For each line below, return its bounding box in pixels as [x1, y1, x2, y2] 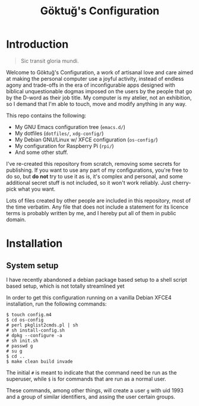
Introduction [6, 37, 69, 51]
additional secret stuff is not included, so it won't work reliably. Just [6, 179, 172, 186]
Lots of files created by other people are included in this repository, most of [6, 197, 191, 204]
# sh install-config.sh [6, 327, 65, 333]
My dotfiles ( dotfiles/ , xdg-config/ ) [14, 130, 104, 137]
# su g [6, 348, 23, 354]
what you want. [17, 185, 56, 193]
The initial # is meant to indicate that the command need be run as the [6, 369, 177, 376]
